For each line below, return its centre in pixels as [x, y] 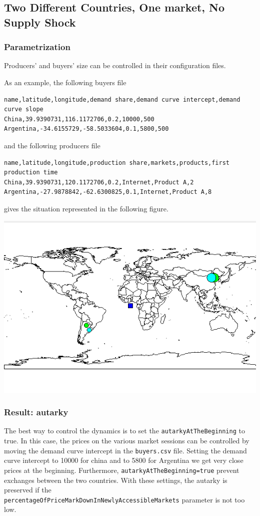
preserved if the [28, 490]
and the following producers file [52, 145]
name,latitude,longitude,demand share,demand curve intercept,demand [122, 99]
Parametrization [37, 47]
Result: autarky [36, 412]
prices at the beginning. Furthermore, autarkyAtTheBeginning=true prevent [122, 470]
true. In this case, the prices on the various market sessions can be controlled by [127, 441]
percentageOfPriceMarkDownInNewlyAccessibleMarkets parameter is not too [124, 499]
